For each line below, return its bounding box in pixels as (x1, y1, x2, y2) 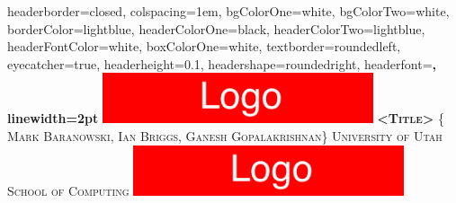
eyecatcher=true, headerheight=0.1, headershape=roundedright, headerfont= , (7, 54, 436, 73)
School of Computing (7, 181, 130, 199)
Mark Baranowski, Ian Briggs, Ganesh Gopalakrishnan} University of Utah (7, 126, 443, 145)
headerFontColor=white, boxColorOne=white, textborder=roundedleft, (7, 37, 401, 56)
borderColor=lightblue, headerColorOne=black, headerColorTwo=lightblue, (7, 19, 425, 38)
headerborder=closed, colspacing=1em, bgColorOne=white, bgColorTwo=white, (7, 2, 450, 20)
